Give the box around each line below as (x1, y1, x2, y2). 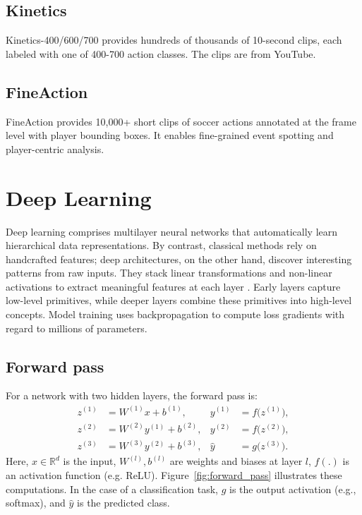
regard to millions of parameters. (6, 320, 147, 335)
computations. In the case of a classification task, (6, 481, 218, 496)
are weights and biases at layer (169, 454, 303, 468)
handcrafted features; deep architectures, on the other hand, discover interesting (6, 251, 352, 266)
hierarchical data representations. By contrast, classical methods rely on (6, 238, 317, 253)
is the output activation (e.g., (229, 481, 356, 496)
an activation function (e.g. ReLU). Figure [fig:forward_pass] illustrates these (6, 468, 342, 483)
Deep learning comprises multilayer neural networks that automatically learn (6, 224, 338, 238)
